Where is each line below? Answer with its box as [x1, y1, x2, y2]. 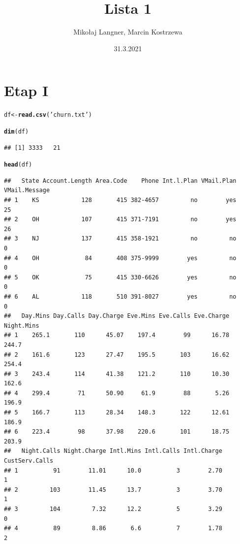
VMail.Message [4, 187, 50, 194]
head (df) [4, 161, 32, 169]
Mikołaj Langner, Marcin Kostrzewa [73, 27, 182, 37]
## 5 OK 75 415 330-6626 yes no [4, 273, 237, 281]
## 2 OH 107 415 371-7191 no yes [4, 216, 237, 223]
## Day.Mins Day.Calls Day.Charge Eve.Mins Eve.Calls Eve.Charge [4, 312, 230, 320]
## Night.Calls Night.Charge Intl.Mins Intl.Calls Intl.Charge [4, 447, 222, 455]
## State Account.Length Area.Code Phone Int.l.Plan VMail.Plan [4, 177, 237, 184]
